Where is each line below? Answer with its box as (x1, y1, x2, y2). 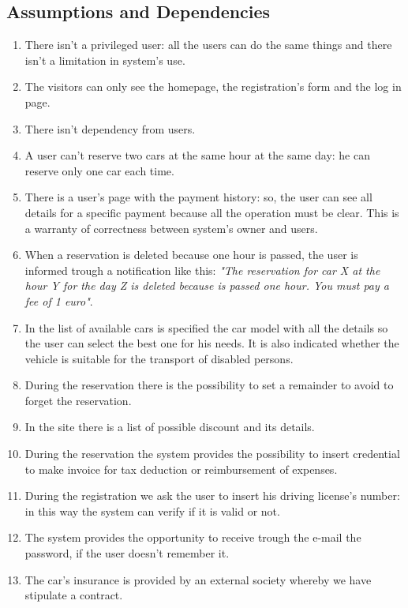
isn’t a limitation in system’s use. (24, 51, 185, 68)
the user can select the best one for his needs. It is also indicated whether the (24, 335, 399, 351)
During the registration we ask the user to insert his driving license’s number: (24, 487, 400, 504)
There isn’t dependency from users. (24, 120, 196, 137)
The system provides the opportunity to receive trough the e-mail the (24, 529, 361, 546)
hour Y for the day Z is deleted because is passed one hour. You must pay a (24, 277, 389, 294)
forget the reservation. (24, 392, 132, 408)
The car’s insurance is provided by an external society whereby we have (24, 571, 372, 587)
